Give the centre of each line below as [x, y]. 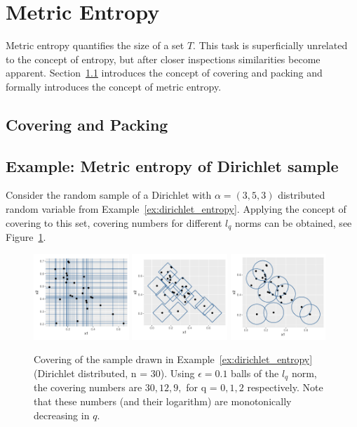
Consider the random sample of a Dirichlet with [109, 195]
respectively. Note [285, 387]
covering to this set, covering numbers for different [114, 222]
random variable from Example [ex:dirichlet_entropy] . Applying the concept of [176, 209]
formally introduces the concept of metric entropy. [114, 86]
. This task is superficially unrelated [270, 45]
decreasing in [62, 415]
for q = [202, 387]
